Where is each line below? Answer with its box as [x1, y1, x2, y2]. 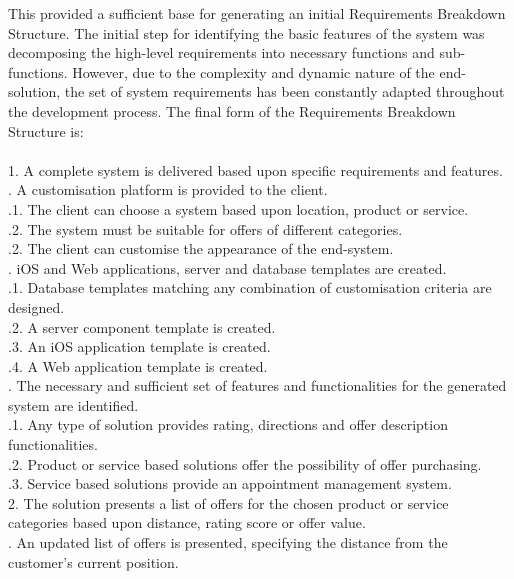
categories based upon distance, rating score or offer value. [8, 512, 366, 533]
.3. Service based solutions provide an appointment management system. [8, 473, 452, 494]
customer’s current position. [8, 551, 179, 572]
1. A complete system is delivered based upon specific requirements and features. [8, 159, 503, 180]
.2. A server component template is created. [8, 316, 276, 337]
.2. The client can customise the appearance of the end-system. [8, 238, 394, 259]
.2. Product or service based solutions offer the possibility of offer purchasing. [8, 453, 482, 474]
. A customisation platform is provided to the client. [8, 179, 328, 200]
